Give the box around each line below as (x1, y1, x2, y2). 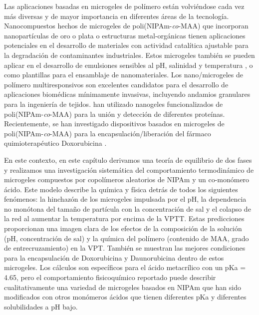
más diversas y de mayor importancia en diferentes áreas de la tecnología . (4, 10, 229, 21)
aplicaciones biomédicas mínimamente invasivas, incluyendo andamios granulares (4, 89, 251, 99)
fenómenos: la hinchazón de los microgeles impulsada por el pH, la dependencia (4, 194, 247, 204)
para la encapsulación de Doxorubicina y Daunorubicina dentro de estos (4, 252, 224, 263)
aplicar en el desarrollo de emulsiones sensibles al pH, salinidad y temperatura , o (4, 59, 253, 70)
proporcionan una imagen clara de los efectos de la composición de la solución (4, 223, 242, 234)
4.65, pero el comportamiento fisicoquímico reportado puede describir (4, 272, 216, 283)
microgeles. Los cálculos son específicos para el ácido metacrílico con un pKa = (4, 262, 246, 273)
